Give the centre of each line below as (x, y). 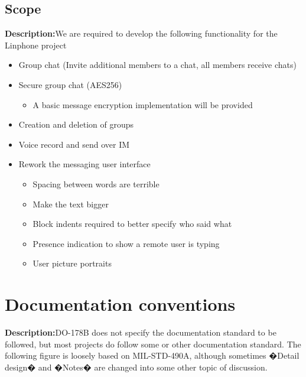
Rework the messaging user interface (84, 164)
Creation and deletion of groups (76, 124)
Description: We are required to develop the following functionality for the (141, 33)
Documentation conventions (120, 304)
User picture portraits (72, 263)
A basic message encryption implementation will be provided (143, 104)
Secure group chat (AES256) (70, 84)
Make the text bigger (71, 204)
